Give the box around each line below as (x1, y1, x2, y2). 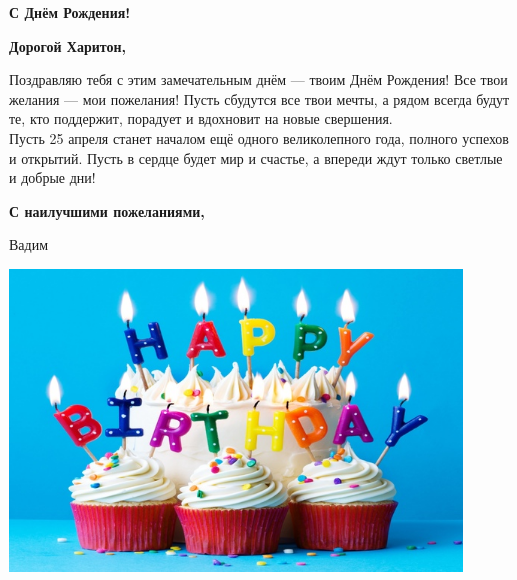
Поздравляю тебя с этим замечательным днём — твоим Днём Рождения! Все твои (9, 69, 508, 90)
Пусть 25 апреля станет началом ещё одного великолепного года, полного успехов (9, 127, 509, 148)
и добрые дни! (9, 167, 96, 188)
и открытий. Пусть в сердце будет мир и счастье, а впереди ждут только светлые (9, 147, 503, 168)
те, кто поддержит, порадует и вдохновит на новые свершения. (9, 108, 393, 129)
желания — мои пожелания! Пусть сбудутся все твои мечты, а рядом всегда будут (9, 88, 510, 109)
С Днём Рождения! (9, 2, 131, 22)
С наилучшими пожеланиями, (9, 200, 205, 221)
